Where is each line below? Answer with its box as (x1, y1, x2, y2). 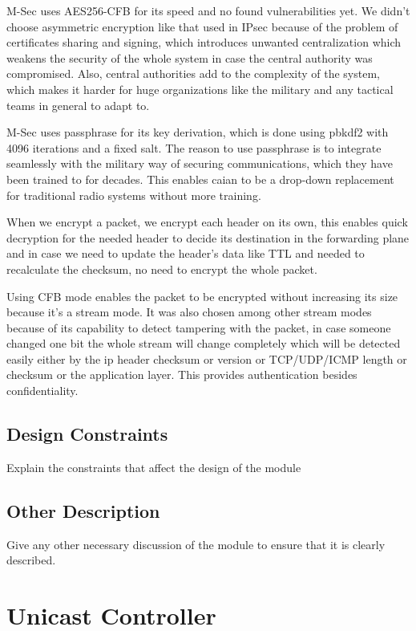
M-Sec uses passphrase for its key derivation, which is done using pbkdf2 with (6, 124, 389, 140)
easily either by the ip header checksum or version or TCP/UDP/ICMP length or (6, 350, 407, 367)
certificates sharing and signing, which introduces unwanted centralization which (6, 34, 402, 51)
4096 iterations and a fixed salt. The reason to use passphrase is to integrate (6, 139, 382, 156)
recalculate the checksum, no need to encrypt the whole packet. (6, 260, 317, 277)
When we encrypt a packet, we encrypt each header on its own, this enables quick (6, 214, 408, 230)
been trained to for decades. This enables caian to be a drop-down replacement (6, 170, 394, 187)
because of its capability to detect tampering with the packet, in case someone (6, 319, 391, 336)
